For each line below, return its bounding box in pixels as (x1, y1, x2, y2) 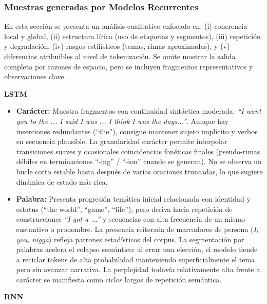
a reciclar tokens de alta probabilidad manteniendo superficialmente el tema (16, 254, 255, 264)
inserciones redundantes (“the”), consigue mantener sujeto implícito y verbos (16, 126, 258, 136)
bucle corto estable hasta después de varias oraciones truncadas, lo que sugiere (16, 166, 263, 176)
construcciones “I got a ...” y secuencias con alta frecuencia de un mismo (16, 213, 245, 224)
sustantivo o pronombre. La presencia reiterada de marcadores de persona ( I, (16, 223, 259, 234)
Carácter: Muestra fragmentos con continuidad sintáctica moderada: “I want (16, 105, 261, 116)
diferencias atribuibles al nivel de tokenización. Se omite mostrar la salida (4, 51, 236, 61)
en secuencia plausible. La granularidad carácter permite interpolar (16, 136, 227, 147)
